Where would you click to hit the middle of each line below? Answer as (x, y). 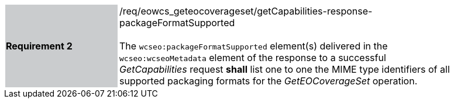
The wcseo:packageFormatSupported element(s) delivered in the (254, 46)
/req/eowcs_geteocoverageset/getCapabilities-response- (246, 11)
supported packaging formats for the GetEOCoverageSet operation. (269, 81)
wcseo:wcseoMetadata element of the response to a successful (253, 58)
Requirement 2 (39, 46)
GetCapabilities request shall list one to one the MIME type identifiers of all (285, 69)
